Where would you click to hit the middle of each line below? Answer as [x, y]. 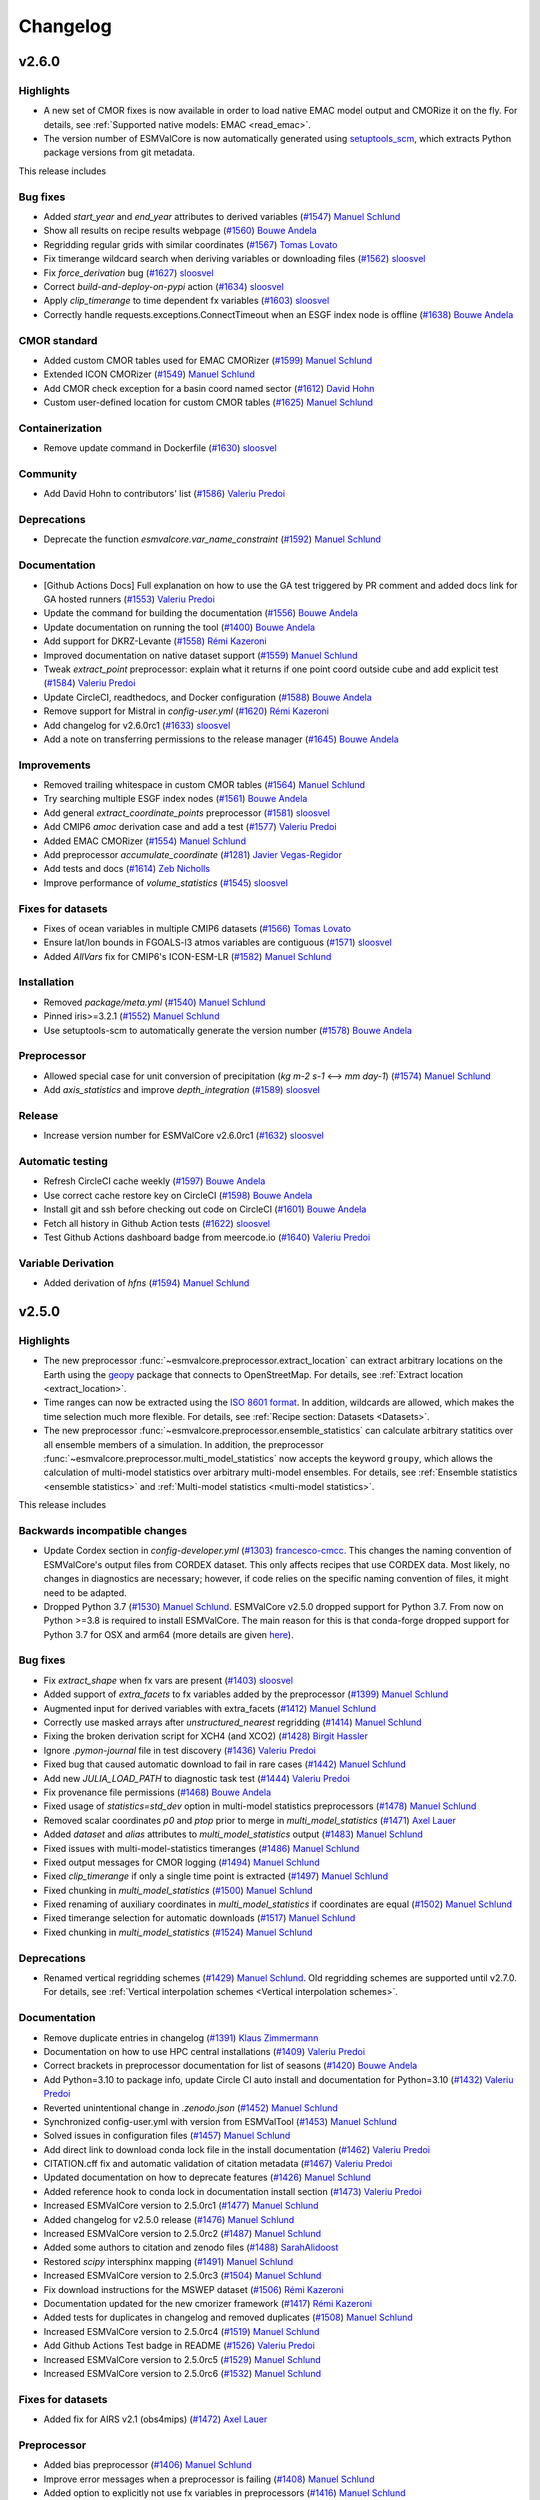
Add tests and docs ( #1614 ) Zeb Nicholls [126, 869]
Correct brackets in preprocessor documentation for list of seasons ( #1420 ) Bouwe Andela [230, 2066]
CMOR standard [58, 340]
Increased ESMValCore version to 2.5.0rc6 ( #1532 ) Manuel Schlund [182, 2373]
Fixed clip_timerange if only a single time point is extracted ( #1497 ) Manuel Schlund [216, 1876]
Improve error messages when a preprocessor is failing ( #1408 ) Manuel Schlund [209, 2479]
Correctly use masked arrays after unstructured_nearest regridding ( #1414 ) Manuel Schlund [232, 1722]
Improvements [54, 765]
